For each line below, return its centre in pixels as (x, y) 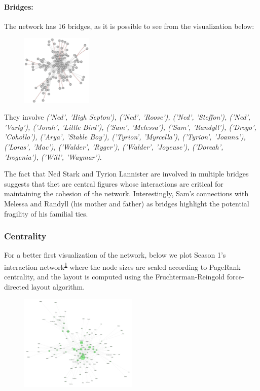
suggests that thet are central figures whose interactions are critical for (114, 183)
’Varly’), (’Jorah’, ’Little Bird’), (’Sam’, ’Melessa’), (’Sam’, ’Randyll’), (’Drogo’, (130, 127)
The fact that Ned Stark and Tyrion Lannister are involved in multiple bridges (126, 174)
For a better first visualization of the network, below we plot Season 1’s (115, 255)
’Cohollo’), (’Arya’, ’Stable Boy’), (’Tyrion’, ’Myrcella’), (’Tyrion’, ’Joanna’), (125, 137)
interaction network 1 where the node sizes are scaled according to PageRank (122, 266)
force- (235, 277)
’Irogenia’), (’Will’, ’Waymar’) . (53, 156)
